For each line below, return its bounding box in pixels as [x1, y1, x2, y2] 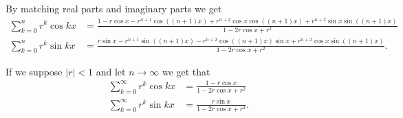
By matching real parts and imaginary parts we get [6, 1, 222, 15]
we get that [162, 64, 210, 78]
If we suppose [6, 64, 63, 78]
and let [96, 64, 126, 78]
